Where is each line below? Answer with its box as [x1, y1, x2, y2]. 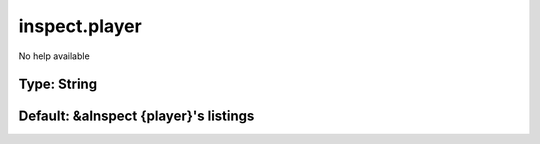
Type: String [18, 76, 98, 93]
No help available [18, 50, 90, 62]
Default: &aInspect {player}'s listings [18, 108, 255, 125]
